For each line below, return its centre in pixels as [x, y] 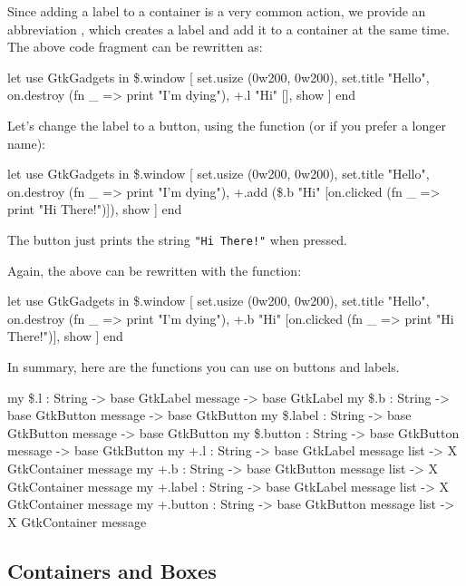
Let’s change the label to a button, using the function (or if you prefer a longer [227, 125]
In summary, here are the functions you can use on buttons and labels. [204, 366]
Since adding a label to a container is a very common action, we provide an [217, 11]
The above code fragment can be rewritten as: [135, 47]
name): [26, 143]
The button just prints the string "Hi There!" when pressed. [177, 239]
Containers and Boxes [112, 570]
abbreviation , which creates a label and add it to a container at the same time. [228, 29]
